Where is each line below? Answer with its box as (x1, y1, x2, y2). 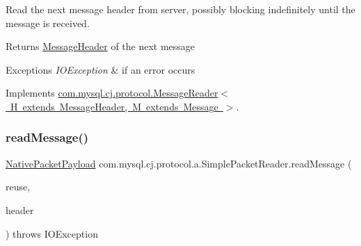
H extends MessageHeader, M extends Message (10, 99, 218, 113)
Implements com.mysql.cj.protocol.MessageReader (6, 85, 218, 100)
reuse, (6, 179, 31, 194)
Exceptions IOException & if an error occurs (6, 62, 195, 76)
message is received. (6, 15, 90, 30)
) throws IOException (6, 226, 98, 240)
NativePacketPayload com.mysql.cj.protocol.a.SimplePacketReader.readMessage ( (6, 156, 352, 170)
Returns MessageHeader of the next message (6, 39, 195, 54)
